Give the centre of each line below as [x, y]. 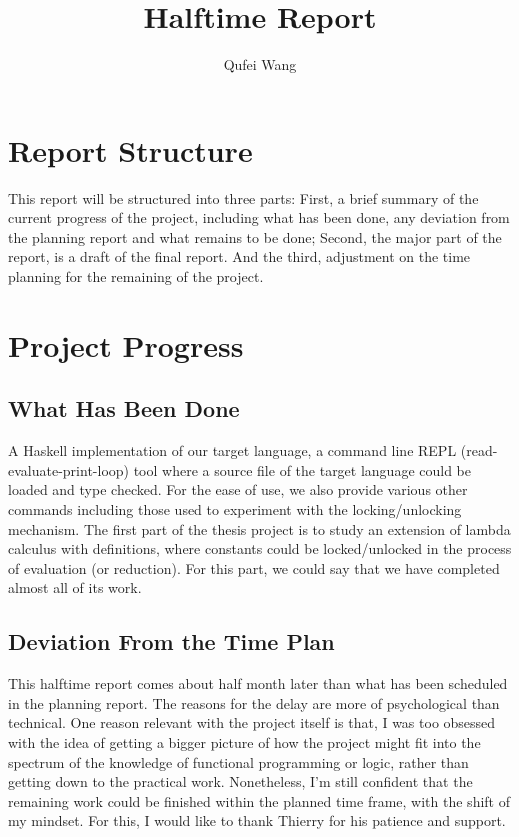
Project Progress [126, 344]
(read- [479, 450]
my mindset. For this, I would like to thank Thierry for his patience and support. [257, 820]
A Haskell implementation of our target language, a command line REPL [232, 450]
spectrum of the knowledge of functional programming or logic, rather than [238, 761]
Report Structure [130, 149]
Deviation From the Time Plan [171, 641]
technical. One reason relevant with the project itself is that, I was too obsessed [252, 722]
